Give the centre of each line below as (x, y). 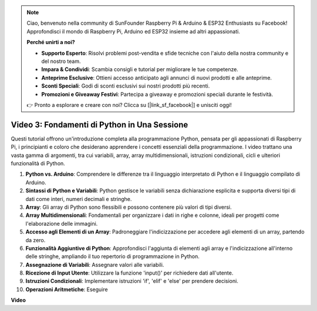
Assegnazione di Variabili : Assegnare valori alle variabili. (95, 265)
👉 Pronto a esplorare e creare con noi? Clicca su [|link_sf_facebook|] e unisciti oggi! (129, 105)
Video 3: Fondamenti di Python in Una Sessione (100, 124)
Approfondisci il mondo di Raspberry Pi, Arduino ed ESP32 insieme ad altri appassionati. (133, 31)
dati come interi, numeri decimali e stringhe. (79, 199)
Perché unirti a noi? (51, 42)
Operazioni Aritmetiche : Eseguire (67, 289)
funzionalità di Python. (38, 163)
